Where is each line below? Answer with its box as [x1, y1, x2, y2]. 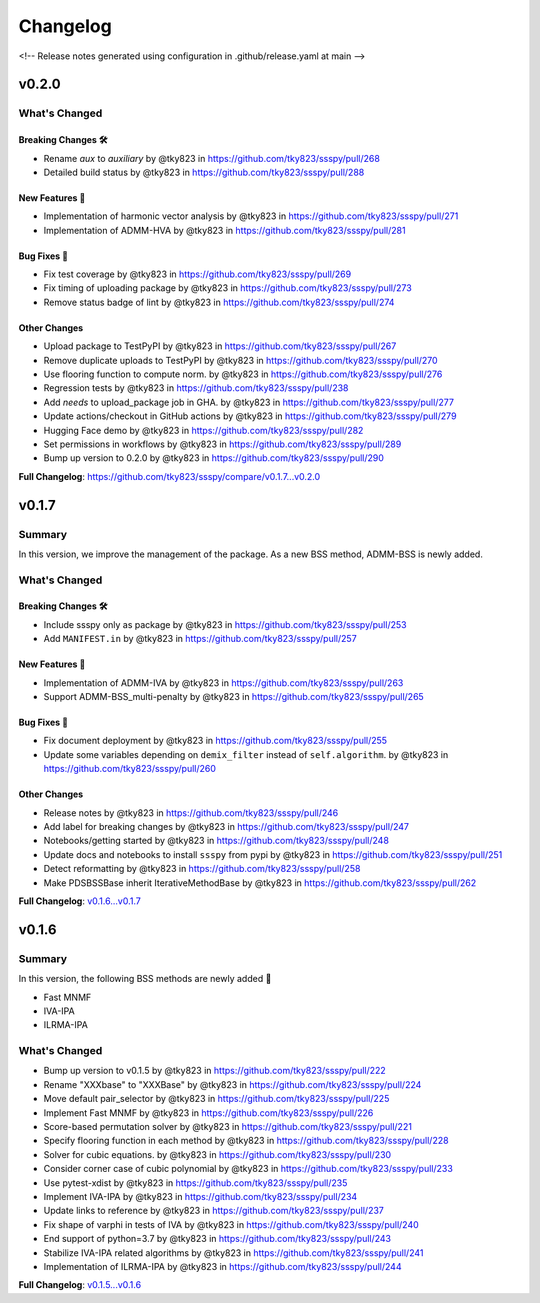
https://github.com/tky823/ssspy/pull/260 [43, 763, 217, 775]
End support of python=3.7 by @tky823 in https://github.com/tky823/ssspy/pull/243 [43, 1233, 392, 1245]
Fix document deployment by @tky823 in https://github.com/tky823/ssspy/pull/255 [43, 735, 388, 747]
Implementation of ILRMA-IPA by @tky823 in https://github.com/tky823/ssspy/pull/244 [43, 1260, 402, 1272]
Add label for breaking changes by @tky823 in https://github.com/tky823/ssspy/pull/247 [43, 821, 410, 832]
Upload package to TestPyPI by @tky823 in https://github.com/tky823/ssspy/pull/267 [43, 340, 397, 352]
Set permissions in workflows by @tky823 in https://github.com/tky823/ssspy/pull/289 [43, 438, 402, 450]
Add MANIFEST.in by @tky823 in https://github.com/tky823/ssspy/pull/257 [43, 633, 357, 645]
